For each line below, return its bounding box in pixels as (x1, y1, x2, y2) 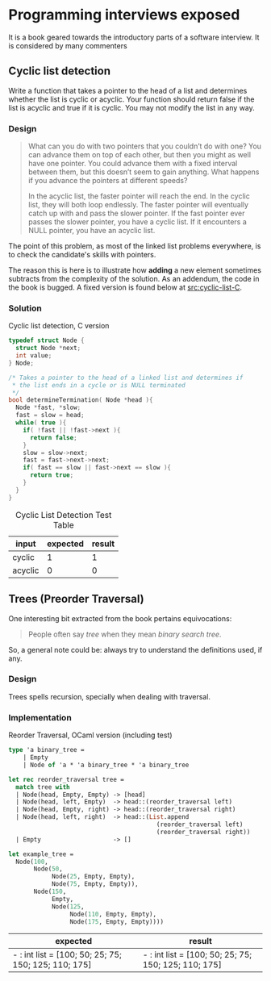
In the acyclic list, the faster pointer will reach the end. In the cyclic (27, 191, 250, 201)
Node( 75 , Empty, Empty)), (51, 880, 139, 888)
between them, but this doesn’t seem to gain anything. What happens (27, 167, 260, 177)
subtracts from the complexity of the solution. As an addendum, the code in (8, 274, 260, 284)
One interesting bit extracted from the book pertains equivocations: (8, 613, 232, 623)
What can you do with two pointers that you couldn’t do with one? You (27, 141, 262, 151)
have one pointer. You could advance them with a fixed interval (27, 159, 238, 169)
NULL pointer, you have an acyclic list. (27, 226, 156, 236)
